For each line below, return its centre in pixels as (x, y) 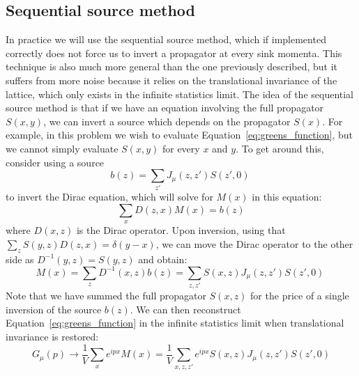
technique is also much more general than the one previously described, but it (172, 66)
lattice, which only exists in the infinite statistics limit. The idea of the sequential (179, 94)
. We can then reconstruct (185, 309)
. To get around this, (280, 148)
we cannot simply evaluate (62, 148)
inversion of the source (54, 309)
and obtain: (163, 259)
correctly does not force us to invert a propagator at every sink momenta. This (174, 53)
